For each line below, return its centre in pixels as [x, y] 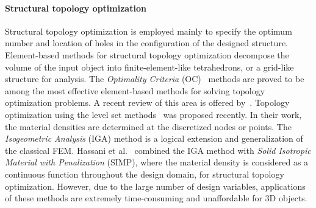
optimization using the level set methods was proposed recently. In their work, [153, 114]
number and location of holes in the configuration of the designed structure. [146, 43]
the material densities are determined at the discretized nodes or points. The [148, 126]
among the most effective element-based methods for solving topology [135, 90]
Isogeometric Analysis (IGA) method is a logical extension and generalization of [154, 138]
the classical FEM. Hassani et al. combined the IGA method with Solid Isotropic [158, 150]
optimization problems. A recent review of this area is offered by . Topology [147, 102]
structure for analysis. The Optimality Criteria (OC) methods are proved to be [155, 79]
